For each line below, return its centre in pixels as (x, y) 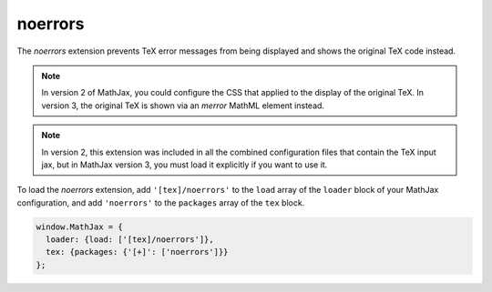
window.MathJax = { (79, 227)
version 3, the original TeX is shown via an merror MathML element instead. (183, 106)
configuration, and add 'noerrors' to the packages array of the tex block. (161, 202)
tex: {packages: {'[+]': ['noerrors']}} (137, 252)
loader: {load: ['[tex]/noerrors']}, (130, 240)
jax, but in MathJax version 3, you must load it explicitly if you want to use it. (184, 165)
